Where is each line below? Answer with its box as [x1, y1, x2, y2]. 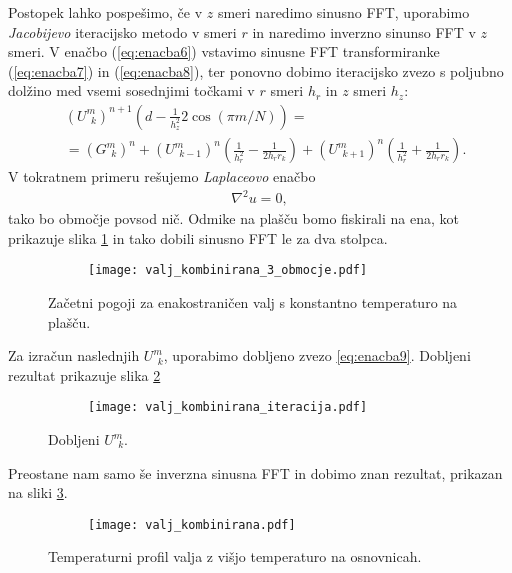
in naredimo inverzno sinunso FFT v [252, 21, 476, 42]
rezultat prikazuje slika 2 [8, 364, 161, 385]
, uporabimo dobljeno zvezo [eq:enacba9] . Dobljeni [163, 345, 471, 366]
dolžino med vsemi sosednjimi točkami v [8, 80, 255, 101]
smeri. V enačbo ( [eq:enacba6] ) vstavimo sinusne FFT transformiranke [8, 41, 440, 62]
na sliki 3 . [8, 482, 68, 503]
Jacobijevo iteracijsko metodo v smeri [8, 21, 237, 42]
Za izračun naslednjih [8, 345, 140, 366]
